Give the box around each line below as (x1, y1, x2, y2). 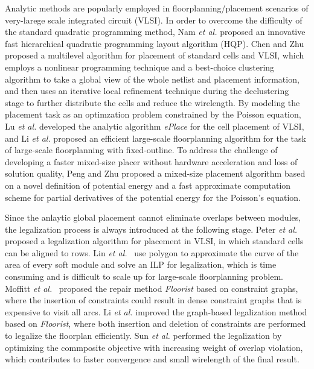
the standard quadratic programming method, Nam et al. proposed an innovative (5, 25, 306, 38)
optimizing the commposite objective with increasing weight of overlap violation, (5, 341, 303, 353)
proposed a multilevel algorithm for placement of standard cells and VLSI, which (5, 49, 304, 61)
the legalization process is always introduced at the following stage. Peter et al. (5, 222, 298, 235)
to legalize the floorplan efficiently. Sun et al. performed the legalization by (5, 329, 282, 342)
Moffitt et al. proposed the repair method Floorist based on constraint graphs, (5, 282, 298, 294)
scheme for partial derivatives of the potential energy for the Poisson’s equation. (5, 191, 301, 203)
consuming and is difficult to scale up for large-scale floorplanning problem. (5, 270, 283, 283)
